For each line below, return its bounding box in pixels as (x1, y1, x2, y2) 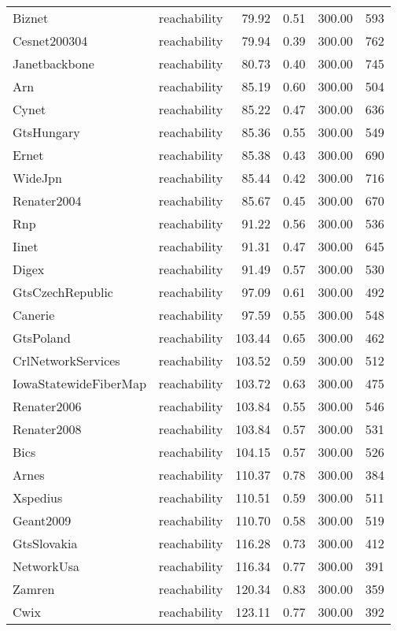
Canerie (13, 306, 55, 324)
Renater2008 (13, 420, 82, 438)
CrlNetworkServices (13, 351, 120, 369)
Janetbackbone (13, 54, 94, 72)
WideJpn (13, 169, 62, 187)
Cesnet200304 (13, 32, 88, 50)
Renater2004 (13, 191, 82, 210)
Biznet (13, 9, 49, 27)
